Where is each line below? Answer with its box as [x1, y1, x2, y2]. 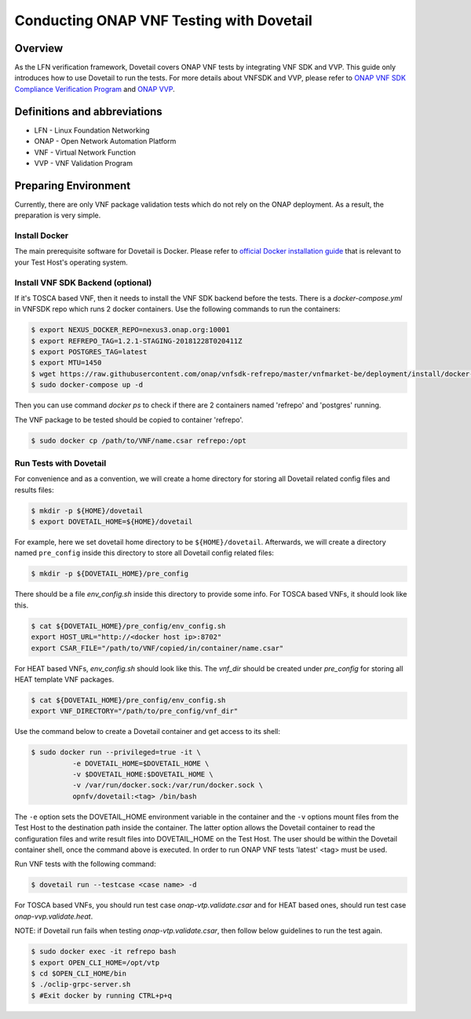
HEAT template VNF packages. [14, 674, 115, 684]
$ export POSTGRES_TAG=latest [31, 348, 148, 356]
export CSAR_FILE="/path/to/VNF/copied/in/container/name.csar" [31, 644, 284, 652]
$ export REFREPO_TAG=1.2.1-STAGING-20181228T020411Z [31, 336, 243, 345]
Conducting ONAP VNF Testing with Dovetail [14, 12, 313, 29]
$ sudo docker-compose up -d [31, 381, 144, 389]
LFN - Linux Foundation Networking [34, 126, 150, 135]
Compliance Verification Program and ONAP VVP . [14, 84, 176, 93]
